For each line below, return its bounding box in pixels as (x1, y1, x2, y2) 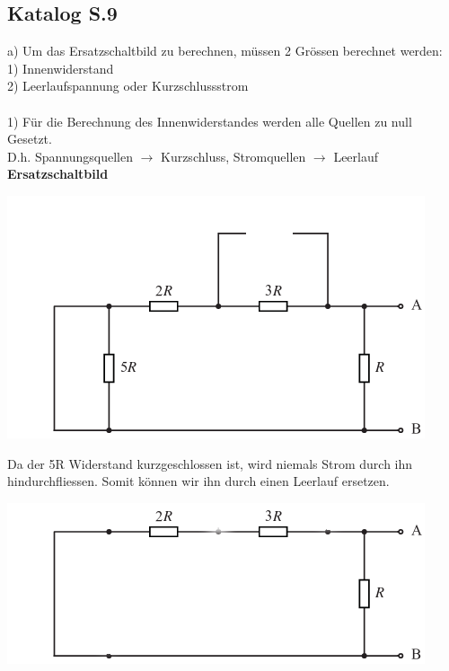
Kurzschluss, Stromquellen (160, 146, 306, 165)
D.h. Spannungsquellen (7, 146, 133, 165)
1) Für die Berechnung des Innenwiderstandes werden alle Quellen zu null (7, 111, 412, 130)
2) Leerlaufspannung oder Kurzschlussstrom (7, 76, 249, 95)
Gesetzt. (7, 129, 52, 148)
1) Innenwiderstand (7, 58, 114, 77)
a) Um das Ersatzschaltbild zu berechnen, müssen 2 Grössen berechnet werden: (7, 41, 443, 60)
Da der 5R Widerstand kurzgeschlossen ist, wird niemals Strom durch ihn (7, 454, 413, 472)
